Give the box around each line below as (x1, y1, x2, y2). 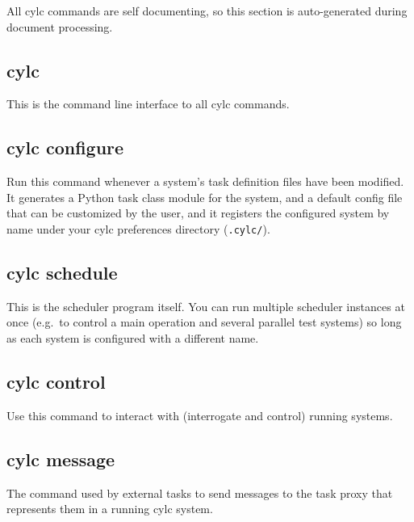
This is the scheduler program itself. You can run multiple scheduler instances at (6, 297, 405, 314)
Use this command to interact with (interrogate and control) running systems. (6, 406, 393, 423)
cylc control (6, 369, 106, 394)
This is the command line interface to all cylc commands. (6, 95, 290, 112)
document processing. (6, 18, 113, 35)
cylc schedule (6, 260, 118, 285)
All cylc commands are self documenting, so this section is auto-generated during (6, 2, 408, 19)
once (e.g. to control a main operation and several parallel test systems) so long (6, 314, 402, 330)
